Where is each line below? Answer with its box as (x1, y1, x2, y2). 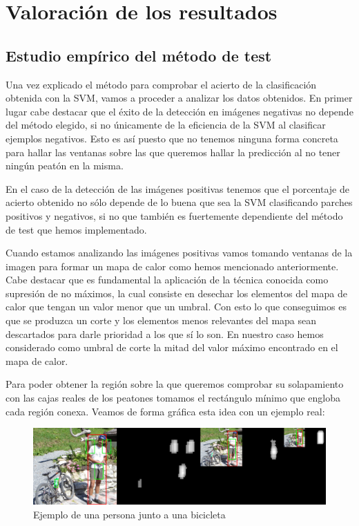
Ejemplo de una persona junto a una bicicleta (33, 507, 226, 521)
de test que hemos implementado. (6, 222, 147, 236)
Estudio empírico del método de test (6, 44, 272, 66)
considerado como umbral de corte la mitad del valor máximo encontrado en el (6, 340, 338, 355)
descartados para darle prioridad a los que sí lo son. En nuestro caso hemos (6, 326, 324, 341)
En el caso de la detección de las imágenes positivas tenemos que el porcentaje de (6, 181, 349, 196)
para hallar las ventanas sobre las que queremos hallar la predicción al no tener (6, 144, 340, 159)
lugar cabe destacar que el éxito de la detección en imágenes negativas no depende (6, 104, 353, 118)
